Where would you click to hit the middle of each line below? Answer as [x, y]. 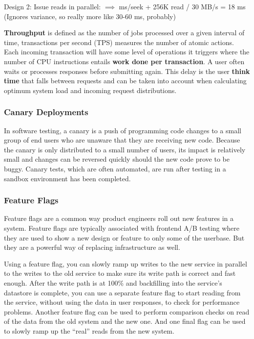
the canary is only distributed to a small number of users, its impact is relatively [125, 149]
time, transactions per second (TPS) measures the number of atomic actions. [119, 42]
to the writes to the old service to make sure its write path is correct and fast [120, 273]
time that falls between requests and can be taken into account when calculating [125, 81]
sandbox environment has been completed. [67, 178]
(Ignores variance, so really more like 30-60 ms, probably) [90, 16]
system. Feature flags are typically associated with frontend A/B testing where [122, 228]
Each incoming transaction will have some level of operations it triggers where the [127, 52]
